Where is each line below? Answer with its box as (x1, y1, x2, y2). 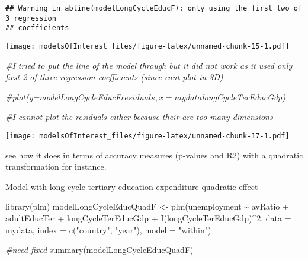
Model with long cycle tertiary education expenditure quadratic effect (5, 180, 258, 192)
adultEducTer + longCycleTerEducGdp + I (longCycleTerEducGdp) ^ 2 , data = (5, 212, 291, 224)
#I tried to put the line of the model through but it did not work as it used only (5, 59, 293, 71)
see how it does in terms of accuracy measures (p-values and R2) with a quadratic (5, 148, 303, 161)
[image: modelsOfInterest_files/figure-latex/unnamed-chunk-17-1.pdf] (5, 132, 290, 140)
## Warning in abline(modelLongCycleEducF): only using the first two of (5, 4, 303, 12)
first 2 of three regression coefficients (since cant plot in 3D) (5, 71, 223, 83)
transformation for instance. (5, 160, 107, 173)
